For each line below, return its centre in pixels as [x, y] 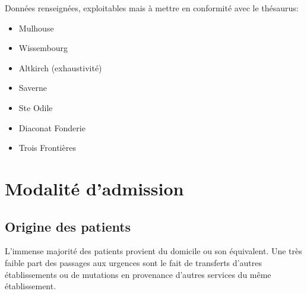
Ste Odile [36, 107]
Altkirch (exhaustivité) [60, 67]
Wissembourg [43, 48]
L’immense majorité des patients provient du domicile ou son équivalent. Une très [153, 251]
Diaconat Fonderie [52, 127]
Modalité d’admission [94, 188]
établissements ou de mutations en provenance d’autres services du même [138, 274]
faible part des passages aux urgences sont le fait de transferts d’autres [133, 262]
